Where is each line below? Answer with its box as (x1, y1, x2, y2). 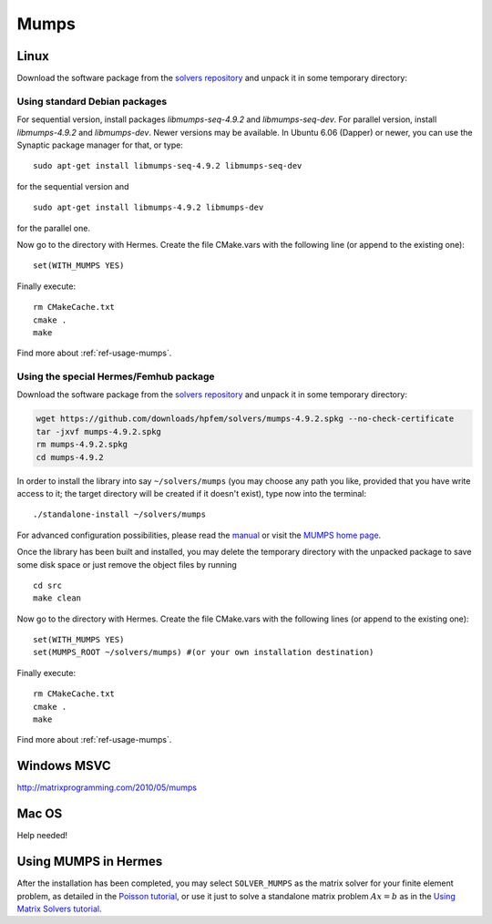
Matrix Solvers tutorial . (16, 903, 102, 914)
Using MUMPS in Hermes (16, 854, 163, 869)
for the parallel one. (16, 222, 91, 233)
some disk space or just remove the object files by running (16, 559, 237, 570)
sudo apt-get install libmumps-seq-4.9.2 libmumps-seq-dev (33, 160, 302, 171)
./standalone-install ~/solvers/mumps (33, 509, 207, 519)
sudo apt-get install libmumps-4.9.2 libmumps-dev (33, 202, 264, 213)
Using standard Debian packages (16, 95, 168, 108)
